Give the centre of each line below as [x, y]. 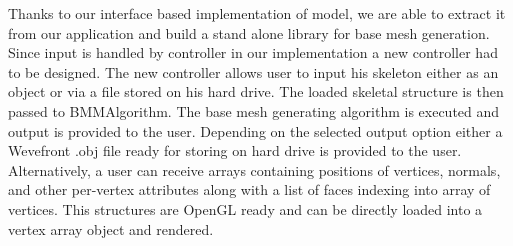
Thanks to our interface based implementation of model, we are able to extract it [257, 13]
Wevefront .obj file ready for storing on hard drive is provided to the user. [235, 150]
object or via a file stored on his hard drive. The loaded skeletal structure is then [256, 91]
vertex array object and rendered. [111, 228]
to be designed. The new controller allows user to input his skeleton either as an [253, 71]
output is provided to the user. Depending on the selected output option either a [255, 130]
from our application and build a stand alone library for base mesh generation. [249, 32]
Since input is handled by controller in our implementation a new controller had [253, 52]
